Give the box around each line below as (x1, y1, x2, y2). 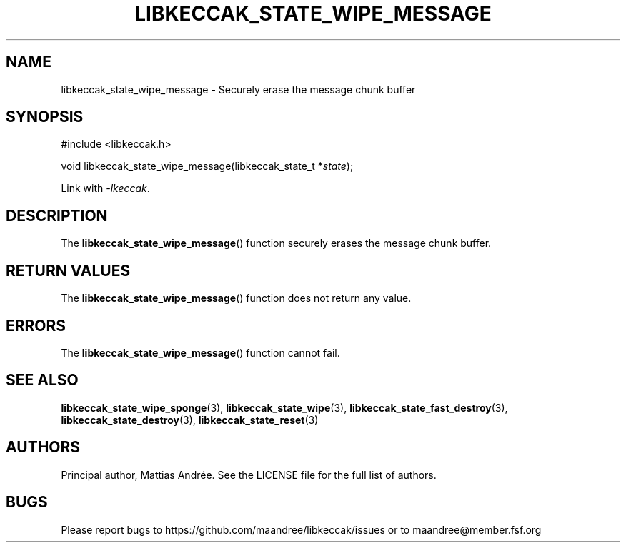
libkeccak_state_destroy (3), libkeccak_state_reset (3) (61, 413, 319, 426)
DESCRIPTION (6, 206, 108, 225)
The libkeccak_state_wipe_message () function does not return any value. (61, 292, 412, 305)
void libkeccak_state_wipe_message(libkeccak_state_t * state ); (61, 160, 354, 173)
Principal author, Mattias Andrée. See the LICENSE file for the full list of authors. (61, 468, 437, 481)
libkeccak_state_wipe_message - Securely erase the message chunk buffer (61, 83, 416, 96)
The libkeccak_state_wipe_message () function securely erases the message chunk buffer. (61, 237, 492, 250)
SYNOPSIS (6, 108, 84, 126)
